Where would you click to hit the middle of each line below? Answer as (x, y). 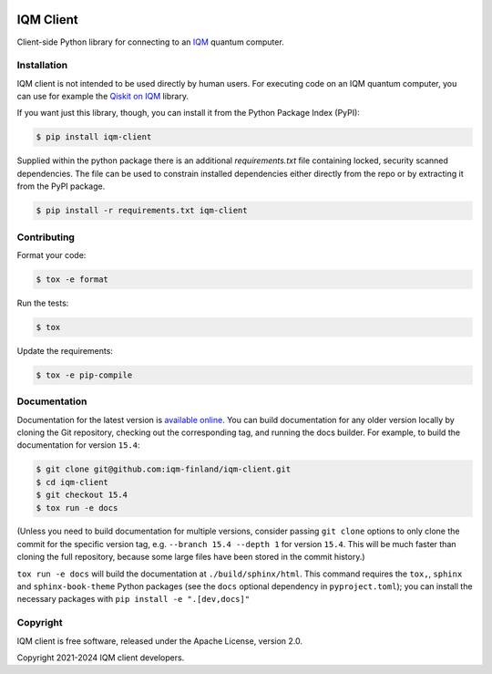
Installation (42, 66)
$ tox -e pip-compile (84, 375)
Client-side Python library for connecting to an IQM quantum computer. (150, 42)
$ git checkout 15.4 (82, 495)
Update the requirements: (65, 350)
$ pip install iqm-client (94, 137)
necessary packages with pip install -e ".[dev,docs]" (133, 599)
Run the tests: (43, 303)
